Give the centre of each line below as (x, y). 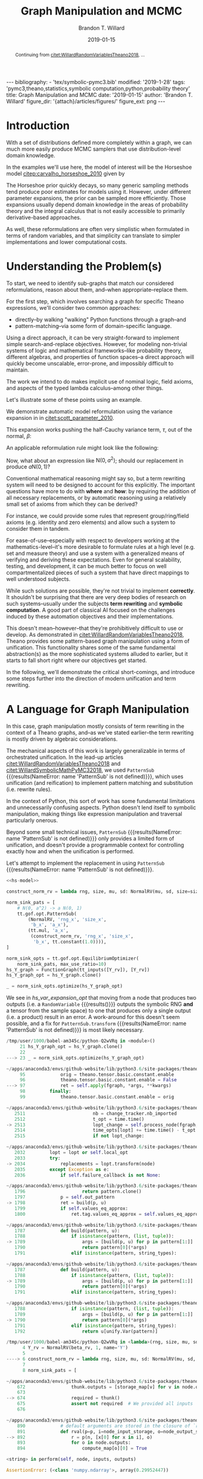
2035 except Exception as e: (62, 1169)
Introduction (38, 126)
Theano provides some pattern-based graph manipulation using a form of (98, 641)
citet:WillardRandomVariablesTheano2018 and (63, 764)
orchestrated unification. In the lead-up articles (65, 757)
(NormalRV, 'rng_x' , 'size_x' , (67, 919)
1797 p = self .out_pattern (64, 1197)
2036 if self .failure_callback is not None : (88, 1175)
